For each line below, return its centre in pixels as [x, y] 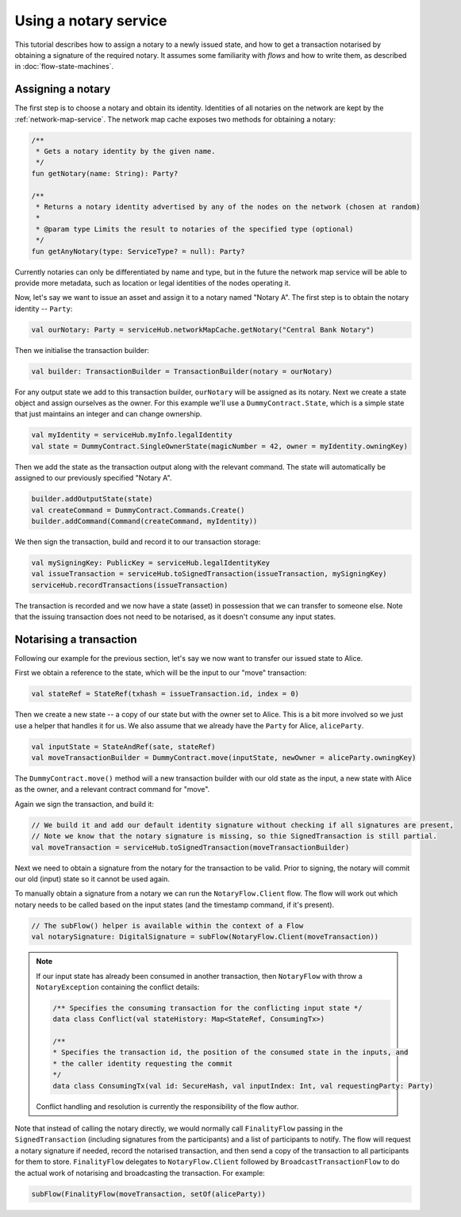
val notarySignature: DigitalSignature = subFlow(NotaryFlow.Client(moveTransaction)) [205, 937]
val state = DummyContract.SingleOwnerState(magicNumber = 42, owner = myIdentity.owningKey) [220, 446]
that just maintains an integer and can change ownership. [108, 414]
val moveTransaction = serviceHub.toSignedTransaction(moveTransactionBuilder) [190, 847]
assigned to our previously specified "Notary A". [93, 478]
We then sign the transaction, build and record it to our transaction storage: [138, 541]
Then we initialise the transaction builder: [82, 350]
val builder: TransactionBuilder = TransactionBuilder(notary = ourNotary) [182, 371]
